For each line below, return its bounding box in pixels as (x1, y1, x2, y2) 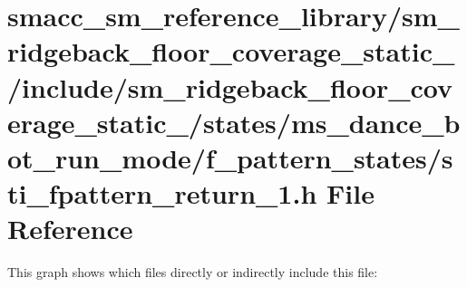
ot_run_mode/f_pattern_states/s (7, 139, 453, 176)
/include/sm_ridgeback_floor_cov (7, 68, 453, 105)
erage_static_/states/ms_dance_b (7, 103, 461, 140)
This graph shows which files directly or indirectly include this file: (7, 263, 378, 282)
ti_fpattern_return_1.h (7, 175, 317, 212)
